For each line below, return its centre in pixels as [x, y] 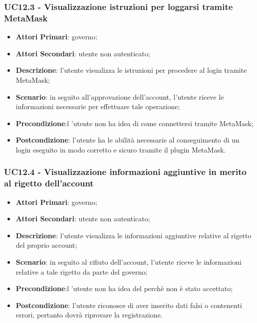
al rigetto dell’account [49, 183]
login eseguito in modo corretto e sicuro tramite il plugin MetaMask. [121, 149]
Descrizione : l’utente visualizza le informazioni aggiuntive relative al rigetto [133, 235]
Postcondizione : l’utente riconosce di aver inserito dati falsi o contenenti [129, 305]
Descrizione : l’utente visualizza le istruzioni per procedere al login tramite [131, 70]
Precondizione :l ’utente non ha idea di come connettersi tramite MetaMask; [134, 123]
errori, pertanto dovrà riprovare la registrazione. [89, 315]
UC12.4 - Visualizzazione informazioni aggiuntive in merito [126, 172]
